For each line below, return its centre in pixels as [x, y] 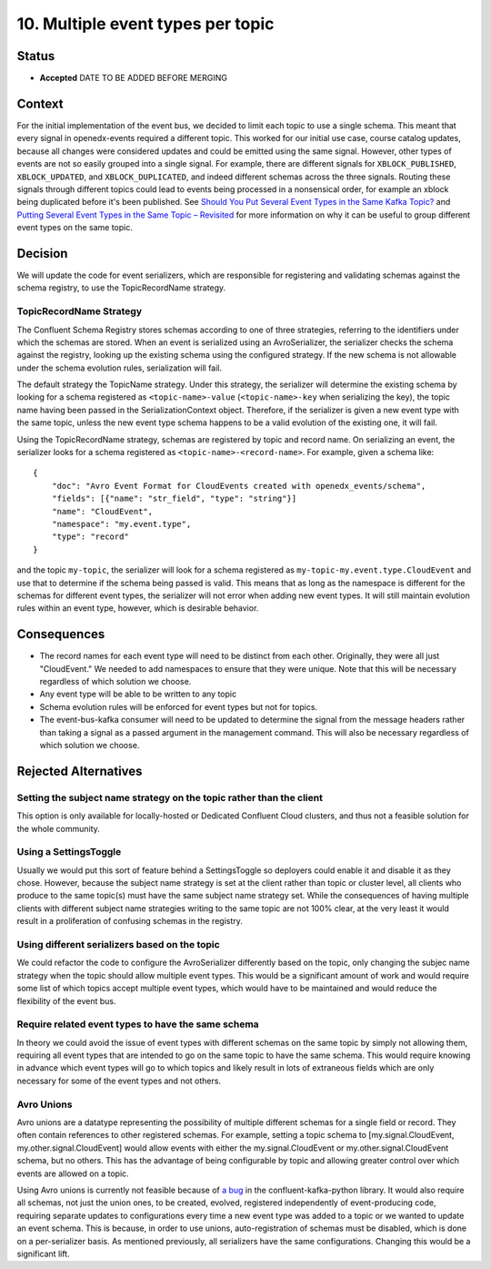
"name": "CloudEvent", [102, 511]
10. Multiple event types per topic [145, 24]
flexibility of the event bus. [67, 1000]
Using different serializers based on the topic [118, 944]
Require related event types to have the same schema [138, 1024]
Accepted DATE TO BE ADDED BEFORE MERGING [133, 78]
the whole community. [58, 828]
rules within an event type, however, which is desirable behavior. [138, 608]
